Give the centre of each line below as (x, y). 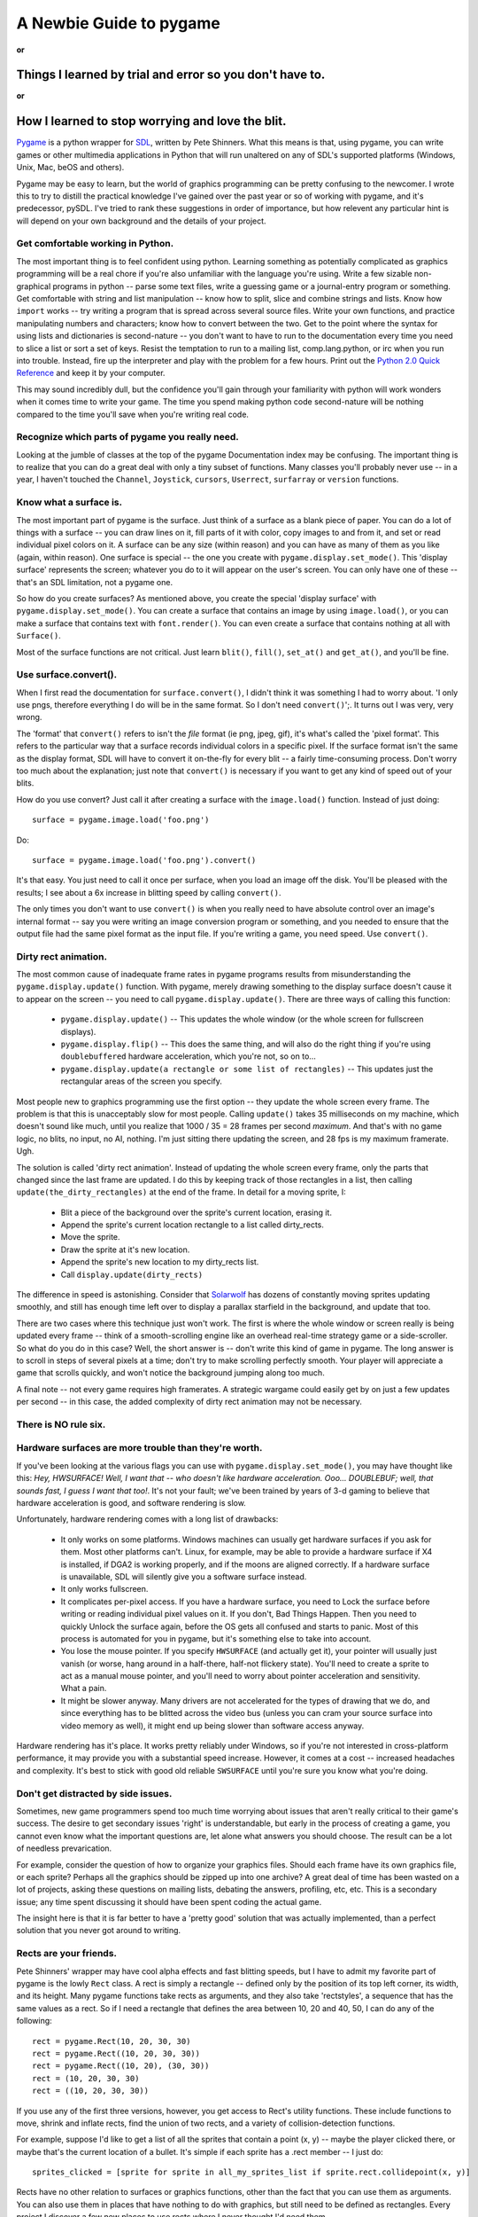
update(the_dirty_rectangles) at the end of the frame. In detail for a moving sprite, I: (181, 1192)
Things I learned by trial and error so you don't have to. (171, 75)
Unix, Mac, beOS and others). (70, 168)
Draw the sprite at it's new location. (125, 1250)
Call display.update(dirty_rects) (132, 1274)
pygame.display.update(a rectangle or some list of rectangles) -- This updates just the (247, 1069)
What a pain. (84, 1688)
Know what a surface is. (69, 503)
